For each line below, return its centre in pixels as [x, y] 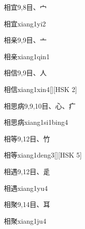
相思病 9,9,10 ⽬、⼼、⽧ [40, 105]
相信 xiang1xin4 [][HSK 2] [41, 89]
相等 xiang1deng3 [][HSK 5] [43, 155]
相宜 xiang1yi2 [25, 23]
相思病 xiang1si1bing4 [36, 122]
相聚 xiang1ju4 [25, 220]
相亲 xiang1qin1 [27, 56]
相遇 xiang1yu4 [26, 188]
